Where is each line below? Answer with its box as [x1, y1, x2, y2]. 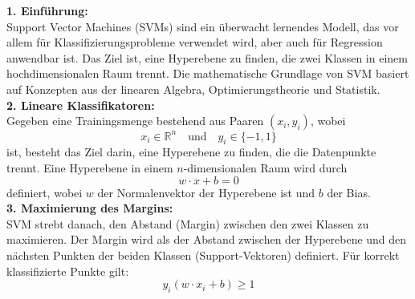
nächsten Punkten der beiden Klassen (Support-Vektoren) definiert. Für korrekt [6, 247, 400, 264]
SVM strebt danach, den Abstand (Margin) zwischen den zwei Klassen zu [6, 215, 369, 232]
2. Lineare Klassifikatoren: [6, 96, 155, 113]
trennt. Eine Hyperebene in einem [6, 160, 173, 176]
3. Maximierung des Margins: [6, 200, 173, 216]
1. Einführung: [6, 2, 88, 18]
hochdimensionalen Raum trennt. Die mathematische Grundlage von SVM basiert [6, 65, 409, 82]
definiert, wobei [6, 184, 83, 200]
